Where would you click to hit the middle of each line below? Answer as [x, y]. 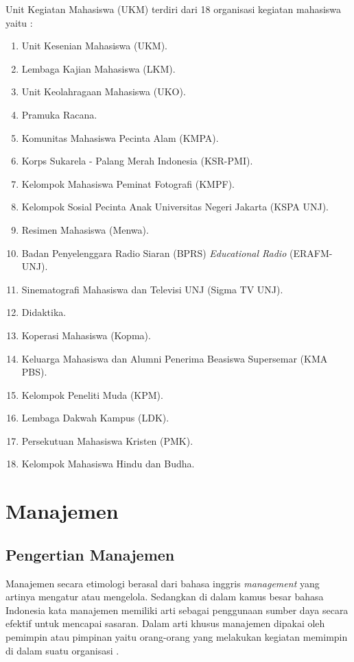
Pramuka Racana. [59, 114]
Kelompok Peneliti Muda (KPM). [92, 394]
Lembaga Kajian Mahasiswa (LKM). [98, 68]
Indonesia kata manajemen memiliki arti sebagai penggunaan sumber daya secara [177, 610]
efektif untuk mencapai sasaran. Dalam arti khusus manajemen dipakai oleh [165, 623]
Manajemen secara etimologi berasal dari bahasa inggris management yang [163, 583]
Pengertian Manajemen [90, 554]
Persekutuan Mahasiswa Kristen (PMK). [107, 440]
